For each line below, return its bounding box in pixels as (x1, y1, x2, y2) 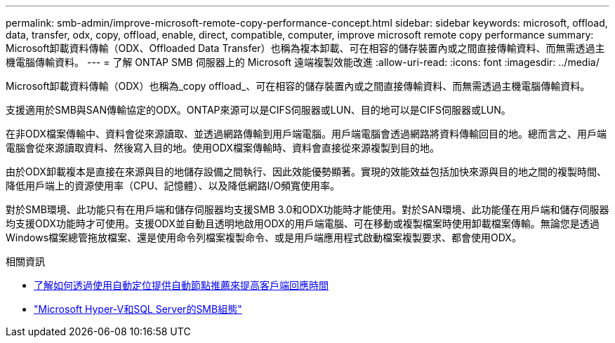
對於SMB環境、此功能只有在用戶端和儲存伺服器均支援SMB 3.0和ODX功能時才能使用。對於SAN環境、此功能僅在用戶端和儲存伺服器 (6, 203, 609, 215)
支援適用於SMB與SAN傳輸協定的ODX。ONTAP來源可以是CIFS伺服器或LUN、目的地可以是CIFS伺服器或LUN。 (6, 104, 511, 116)
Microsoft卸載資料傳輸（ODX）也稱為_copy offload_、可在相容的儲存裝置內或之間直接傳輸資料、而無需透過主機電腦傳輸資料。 (6, 80, 590, 92)
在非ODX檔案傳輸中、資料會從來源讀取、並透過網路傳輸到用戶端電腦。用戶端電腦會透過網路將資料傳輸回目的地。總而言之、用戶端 (6, 128, 607, 140)
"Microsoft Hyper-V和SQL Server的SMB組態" (34, 303, 242, 315)
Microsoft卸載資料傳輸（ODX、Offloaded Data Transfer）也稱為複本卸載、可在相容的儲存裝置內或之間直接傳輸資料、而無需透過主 (6, 42, 605, 54)
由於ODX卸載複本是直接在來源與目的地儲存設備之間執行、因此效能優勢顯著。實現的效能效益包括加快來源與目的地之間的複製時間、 (6, 166, 607, 177)
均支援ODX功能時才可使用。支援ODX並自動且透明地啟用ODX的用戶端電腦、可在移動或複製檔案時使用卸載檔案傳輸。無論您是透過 (6, 217, 600, 229)
